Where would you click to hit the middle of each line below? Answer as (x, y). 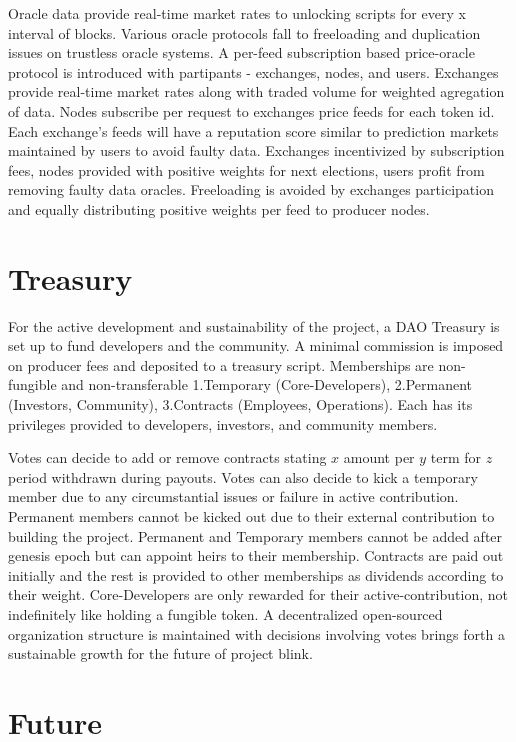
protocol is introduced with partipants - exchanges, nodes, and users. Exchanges (253, 71)
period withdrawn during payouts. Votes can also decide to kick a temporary (243, 476)
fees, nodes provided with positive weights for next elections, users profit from (246, 169)
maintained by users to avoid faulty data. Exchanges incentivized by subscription (256, 150)
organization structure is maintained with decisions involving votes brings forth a (256, 633)
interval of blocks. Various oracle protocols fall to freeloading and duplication (244, 32)
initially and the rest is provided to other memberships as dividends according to (256, 574)
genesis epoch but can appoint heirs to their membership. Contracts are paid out (256, 555)
